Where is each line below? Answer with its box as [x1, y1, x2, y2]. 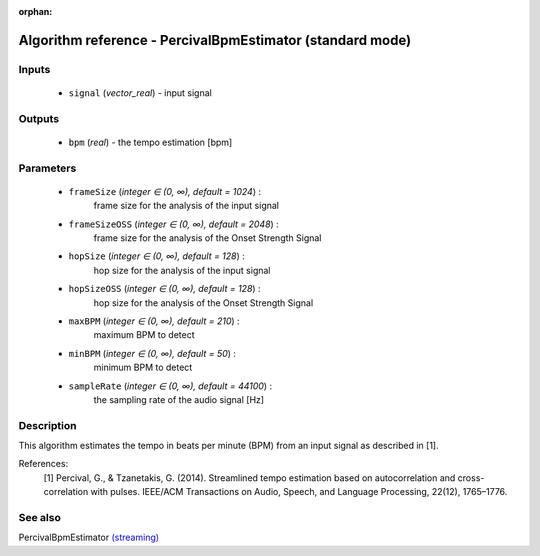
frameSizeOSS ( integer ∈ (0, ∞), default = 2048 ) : [68, 218, 279, 230]
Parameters [18, 161, 77, 175]
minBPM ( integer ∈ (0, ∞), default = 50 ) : [68, 347, 237, 359]
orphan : [18, 6, 53, 17]
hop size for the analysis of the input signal [93, 264, 271, 276]
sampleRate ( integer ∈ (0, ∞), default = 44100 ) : [68, 380, 273, 392]
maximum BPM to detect [93, 329, 195, 341]
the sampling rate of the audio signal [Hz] [93, 393, 265, 405]
